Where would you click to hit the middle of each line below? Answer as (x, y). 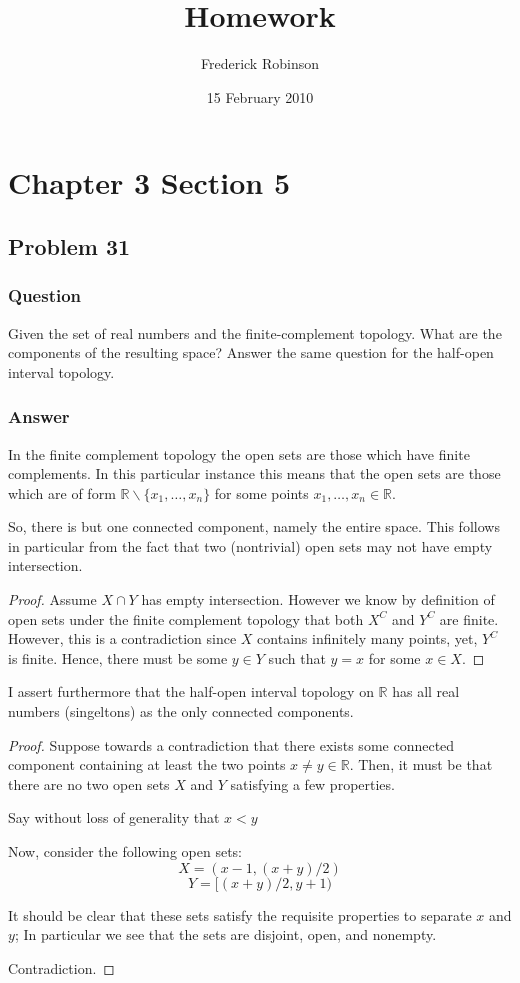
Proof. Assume (52, 599)
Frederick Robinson (259, 63)
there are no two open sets (89, 783)
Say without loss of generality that (114, 817)
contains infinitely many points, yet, (367, 638)
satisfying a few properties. (312, 783)
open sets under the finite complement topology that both (186, 618)
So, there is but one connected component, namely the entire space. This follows (254, 526)
